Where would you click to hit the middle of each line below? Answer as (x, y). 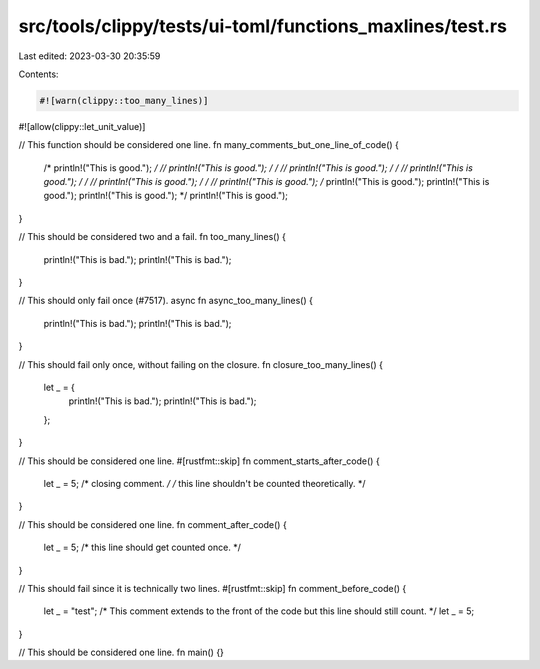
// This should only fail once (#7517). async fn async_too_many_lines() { (166, 301)
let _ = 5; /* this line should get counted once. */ (142, 547)
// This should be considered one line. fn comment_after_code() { (152, 524)
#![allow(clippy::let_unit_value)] (82, 126)
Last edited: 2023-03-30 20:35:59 (89, 56)
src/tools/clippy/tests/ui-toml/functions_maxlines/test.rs (262, 26)
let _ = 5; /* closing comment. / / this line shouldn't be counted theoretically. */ (204, 483)
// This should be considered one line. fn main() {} (121, 652)
